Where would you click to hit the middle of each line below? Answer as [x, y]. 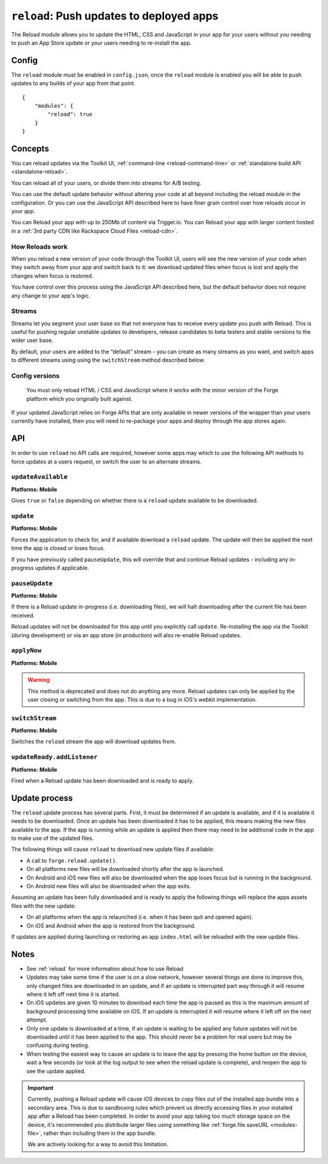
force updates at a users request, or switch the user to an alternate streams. [106, 461]
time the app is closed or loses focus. [58, 548]
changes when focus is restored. [52, 276]
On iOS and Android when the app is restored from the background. [111, 925]
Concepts [30, 149]
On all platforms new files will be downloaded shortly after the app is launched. [125, 869]
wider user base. [32, 340]
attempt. [37, 1020]
